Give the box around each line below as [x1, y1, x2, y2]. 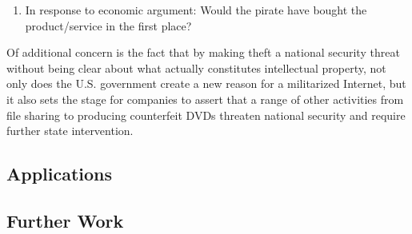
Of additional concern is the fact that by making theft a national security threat [6, 44, 400, 61]
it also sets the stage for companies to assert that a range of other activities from [6, 90, 404, 107]
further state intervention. [6, 122, 134, 139]
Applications [6, 161, 113, 186]
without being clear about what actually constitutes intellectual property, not [6, 59, 386, 76]
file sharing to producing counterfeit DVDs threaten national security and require [6, 106, 406, 123]
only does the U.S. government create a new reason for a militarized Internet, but [6, 75, 406, 92]
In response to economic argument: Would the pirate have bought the [25, 2, 367, 18]
